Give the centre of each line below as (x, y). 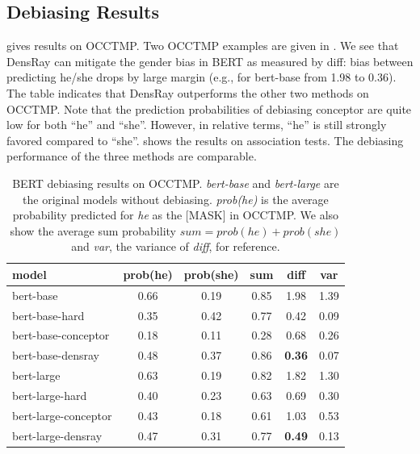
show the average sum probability (93, 230)
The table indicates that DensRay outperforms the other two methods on (188, 92)
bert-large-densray (57, 435)
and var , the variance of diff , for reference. (176, 246)
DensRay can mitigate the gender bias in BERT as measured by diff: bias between (210, 61)
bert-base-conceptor (61, 335)
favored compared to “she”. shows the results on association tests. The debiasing (205, 140)
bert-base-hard (48, 315)
